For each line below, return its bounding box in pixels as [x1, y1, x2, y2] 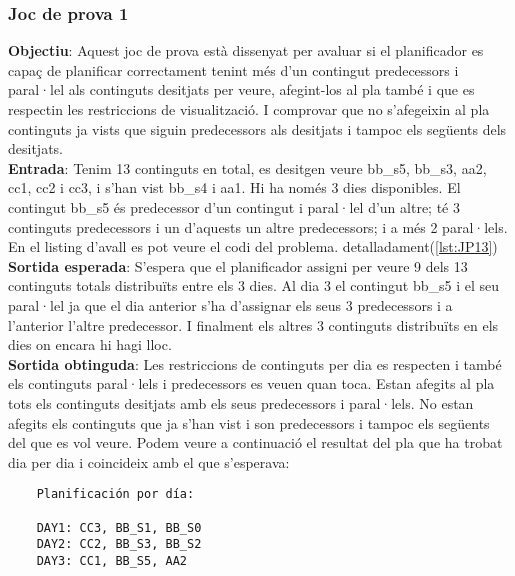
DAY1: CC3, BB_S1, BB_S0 [36, 520, 202, 535]
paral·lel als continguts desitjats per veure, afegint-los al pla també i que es [8, 79, 475, 100]
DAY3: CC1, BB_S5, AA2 [36, 553, 187, 568]
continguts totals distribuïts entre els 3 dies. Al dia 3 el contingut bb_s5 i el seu [8, 275, 500, 296]
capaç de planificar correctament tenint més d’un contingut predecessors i [8, 59, 459, 80]
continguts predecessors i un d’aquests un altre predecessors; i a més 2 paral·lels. [8, 216, 508, 237]
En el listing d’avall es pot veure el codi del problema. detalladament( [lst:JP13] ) [8, 236, 498, 257]
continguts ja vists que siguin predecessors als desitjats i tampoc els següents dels [8, 118, 507, 139]
